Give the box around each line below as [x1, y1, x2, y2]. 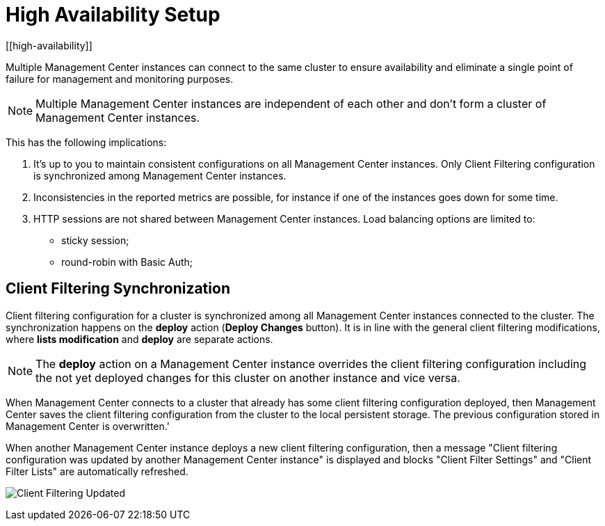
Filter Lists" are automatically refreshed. [6, 465, 188, 477]
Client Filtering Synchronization [6, 280, 230, 298]
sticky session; [61, 234, 129, 246]
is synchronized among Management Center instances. [33, 169, 287, 182]
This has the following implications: [6, 136, 167, 148]
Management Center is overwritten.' [6, 420, 170, 432]
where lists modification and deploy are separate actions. [6, 333, 273, 345]
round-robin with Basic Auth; [61, 255, 193, 268]
